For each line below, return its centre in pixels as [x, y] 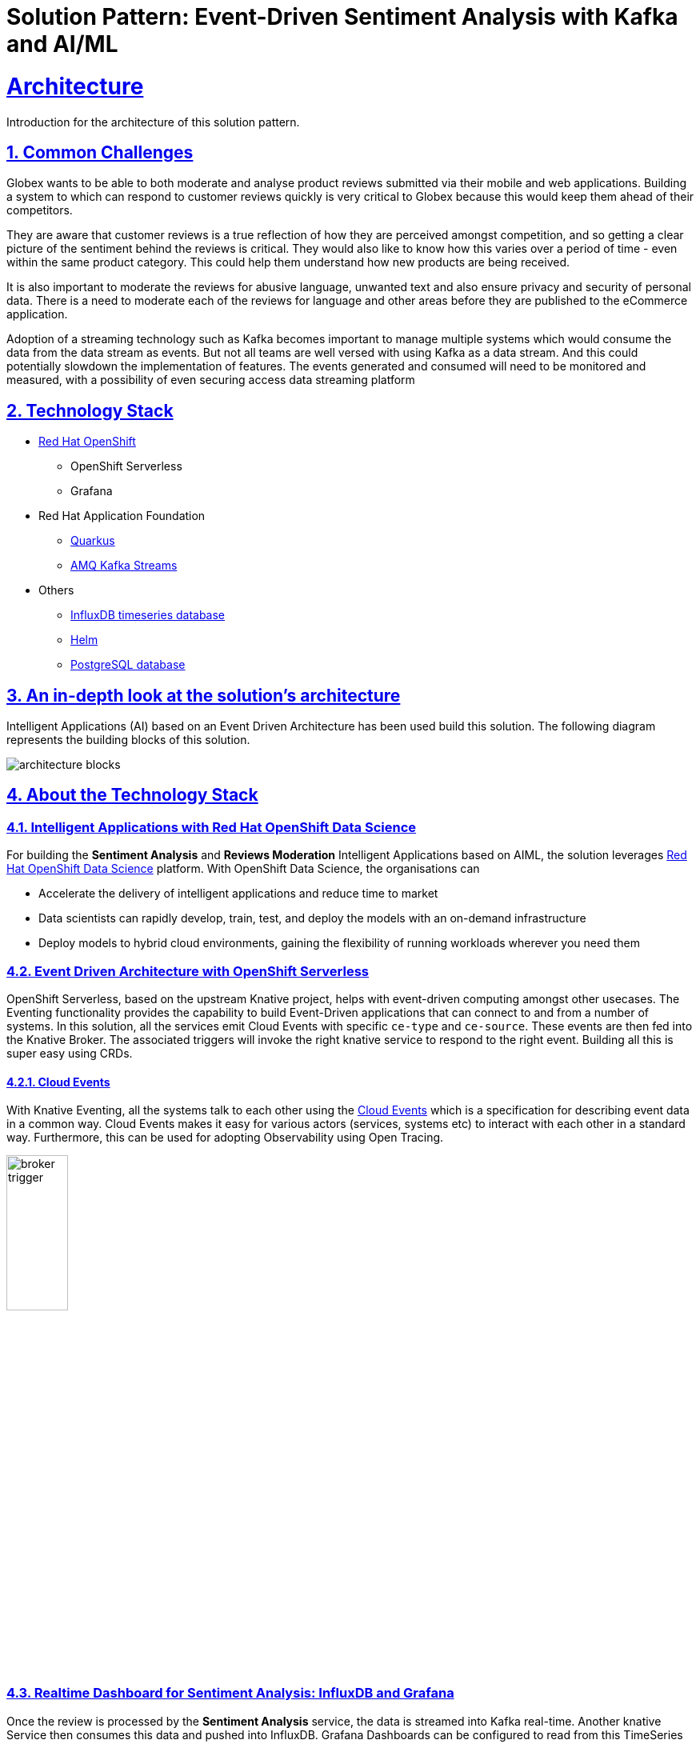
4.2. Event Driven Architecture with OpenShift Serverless [188, 971]
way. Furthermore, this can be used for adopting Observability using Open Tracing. [225, 1138]
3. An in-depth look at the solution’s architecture [204, 695]
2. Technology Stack [90, 410]
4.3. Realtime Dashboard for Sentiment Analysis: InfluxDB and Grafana [230, 1693]
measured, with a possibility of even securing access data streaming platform [211, 380]
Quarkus [93, 541]
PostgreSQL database [128, 665]
